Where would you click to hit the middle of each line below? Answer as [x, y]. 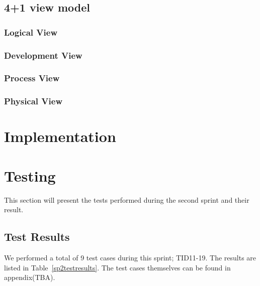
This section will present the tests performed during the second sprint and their [127, 199]
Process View [32, 78]
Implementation [60, 136]
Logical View [31, 32]
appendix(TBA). [30, 277]
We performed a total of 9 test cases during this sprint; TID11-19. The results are [130, 258]
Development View [43, 55]
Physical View [33, 101]
